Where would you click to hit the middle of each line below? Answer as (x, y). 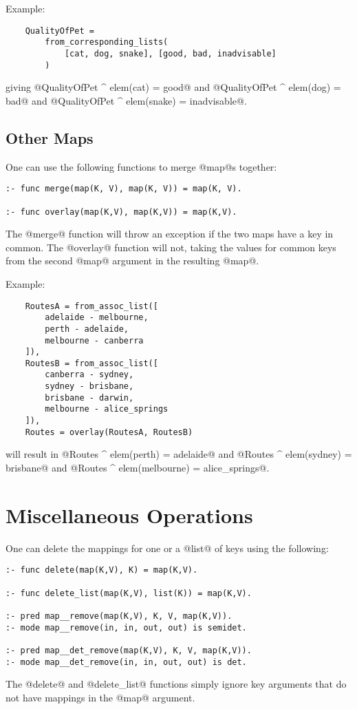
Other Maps (50, 137)
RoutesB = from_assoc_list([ (91, 363)
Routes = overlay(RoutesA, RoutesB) (109, 432)
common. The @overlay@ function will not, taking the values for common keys (171, 247)
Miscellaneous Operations (129, 515)
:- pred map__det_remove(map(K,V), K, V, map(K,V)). (129, 650)
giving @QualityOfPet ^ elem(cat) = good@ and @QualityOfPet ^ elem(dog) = (173, 87)
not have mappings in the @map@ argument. (100, 697)
